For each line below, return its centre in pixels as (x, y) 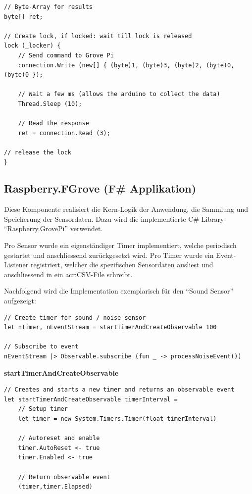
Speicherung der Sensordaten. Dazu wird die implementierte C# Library (114, 219)
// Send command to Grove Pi (66, 55)
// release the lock (38, 152)
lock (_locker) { (32, 46)
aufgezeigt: (20, 301)
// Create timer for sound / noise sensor (75, 318)
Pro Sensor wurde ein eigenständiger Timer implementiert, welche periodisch (120, 245)
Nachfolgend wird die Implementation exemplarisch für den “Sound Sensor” (119, 291)
